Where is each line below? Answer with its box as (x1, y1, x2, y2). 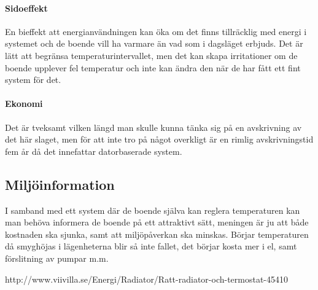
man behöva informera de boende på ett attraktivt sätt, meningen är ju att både (5, 216, 309, 229)
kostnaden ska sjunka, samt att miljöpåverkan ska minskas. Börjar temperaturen (5, 227, 309, 240)
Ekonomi (5, 97, 43, 110)
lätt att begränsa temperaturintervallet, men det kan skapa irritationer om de (5, 49, 298, 61)
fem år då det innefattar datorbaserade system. (5, 144, 182, 157)
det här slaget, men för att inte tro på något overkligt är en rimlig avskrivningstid (5, 133, 314, 146)
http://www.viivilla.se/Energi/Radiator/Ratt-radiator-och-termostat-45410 (5, 272, 289, 285)
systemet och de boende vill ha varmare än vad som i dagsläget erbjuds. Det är (5, 37, 303, 50)
